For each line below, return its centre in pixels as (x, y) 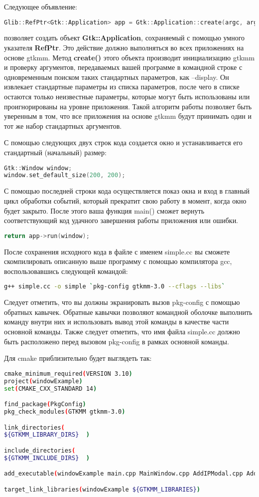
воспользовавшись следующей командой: (66, 271)
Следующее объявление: (41, 6)
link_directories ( (34, 427)
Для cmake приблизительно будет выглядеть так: (78, 358)
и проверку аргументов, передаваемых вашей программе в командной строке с (123, 67)
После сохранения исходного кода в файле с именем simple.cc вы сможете (117, 251)
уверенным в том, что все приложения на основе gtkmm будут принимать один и (128, 116)
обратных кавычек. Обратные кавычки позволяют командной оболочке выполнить (128, 312)
